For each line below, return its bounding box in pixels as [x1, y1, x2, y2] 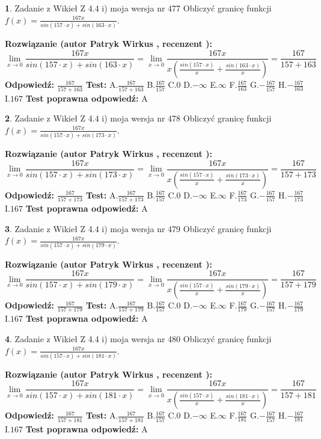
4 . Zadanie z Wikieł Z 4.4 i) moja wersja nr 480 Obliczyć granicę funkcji [5, 332, 272, 345]
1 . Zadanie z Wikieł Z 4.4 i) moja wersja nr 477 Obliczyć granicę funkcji [5, 2, 272, 14]
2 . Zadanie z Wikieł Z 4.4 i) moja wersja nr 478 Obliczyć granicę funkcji [5, 112, 272, 124]
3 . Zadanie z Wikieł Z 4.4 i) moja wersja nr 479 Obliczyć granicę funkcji [5, 222, 272, 235]
